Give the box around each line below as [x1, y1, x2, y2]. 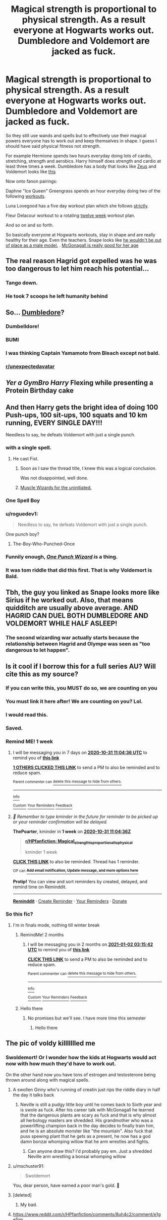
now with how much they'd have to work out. [5, 1060, 116, 1067]
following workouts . [5, 193, 46, 199]
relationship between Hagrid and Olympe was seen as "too [5, 640, 150, 647]
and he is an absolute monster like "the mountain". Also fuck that [20, 1128, 153, 1134]
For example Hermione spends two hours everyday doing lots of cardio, [5, 153, 153, 159]
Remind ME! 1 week [5, 738, 54, 745]
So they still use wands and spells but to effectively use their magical [5, 132, 147, 138]
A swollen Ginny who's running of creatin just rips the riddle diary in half [12, 1086, 161, 1093]
